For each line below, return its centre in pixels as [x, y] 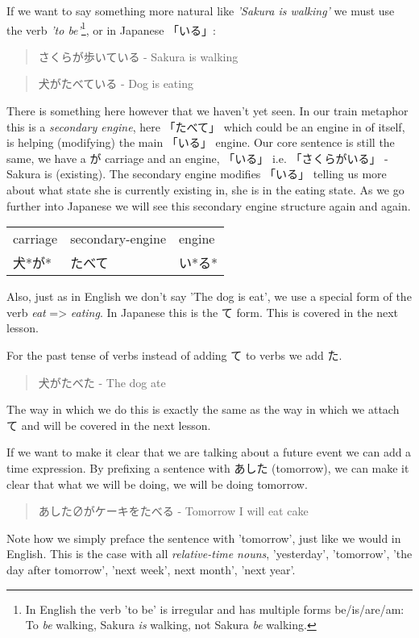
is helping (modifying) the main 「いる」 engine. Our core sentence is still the [201, 142]
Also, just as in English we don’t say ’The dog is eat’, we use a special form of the [209, 296]
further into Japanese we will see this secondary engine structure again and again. [209, 205]
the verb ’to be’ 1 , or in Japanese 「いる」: [111, 28]
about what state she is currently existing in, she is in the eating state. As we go [205, 190]
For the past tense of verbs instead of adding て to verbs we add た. [174, 354]
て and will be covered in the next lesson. [109, 425]
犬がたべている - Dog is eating [116, 83]
